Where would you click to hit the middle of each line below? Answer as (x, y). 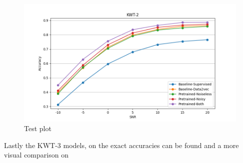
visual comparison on (36, 155)
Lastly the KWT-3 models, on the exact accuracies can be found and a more (121, 145)
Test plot (38, 128)
